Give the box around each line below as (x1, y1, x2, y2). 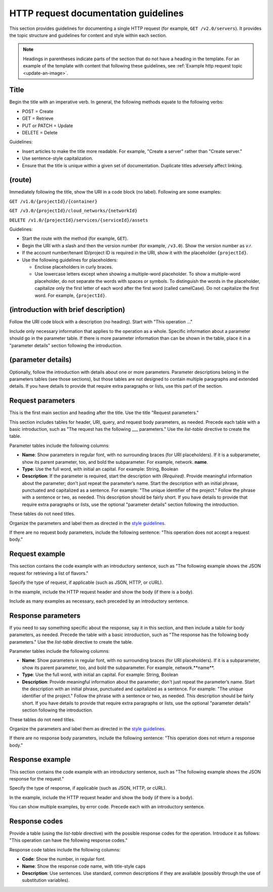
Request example (9, 550, 66, 559)
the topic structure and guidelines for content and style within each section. (9, 32, 167, 38)
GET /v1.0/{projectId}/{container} (9, 198, 98, 204)
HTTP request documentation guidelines (9, 8, 184, 19)
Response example (9, 755, 71, 764)
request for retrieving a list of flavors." (9, 570, 88, 576)
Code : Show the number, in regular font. (22, 856, 106, 862)
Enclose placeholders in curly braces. (34, 264, 113, 270)
